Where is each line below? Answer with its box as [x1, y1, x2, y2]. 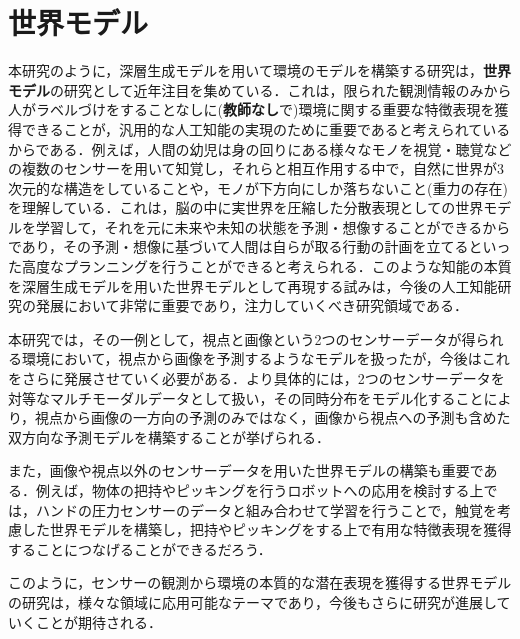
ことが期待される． [35, 611, 162, 632]
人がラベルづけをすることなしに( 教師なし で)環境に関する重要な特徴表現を [8, 99, 495, 120]
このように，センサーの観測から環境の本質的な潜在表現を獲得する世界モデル [8, 572, 512, 593]
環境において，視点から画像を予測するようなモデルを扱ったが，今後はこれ [21, 348, 510, 369]
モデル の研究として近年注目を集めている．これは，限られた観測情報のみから [8, 79, 512, 100]
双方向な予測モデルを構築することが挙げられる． [8, 426, 330, 447]
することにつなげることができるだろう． [8, 538, 272, 559]
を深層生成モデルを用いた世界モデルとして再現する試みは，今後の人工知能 [8, 275, 498, 296]
